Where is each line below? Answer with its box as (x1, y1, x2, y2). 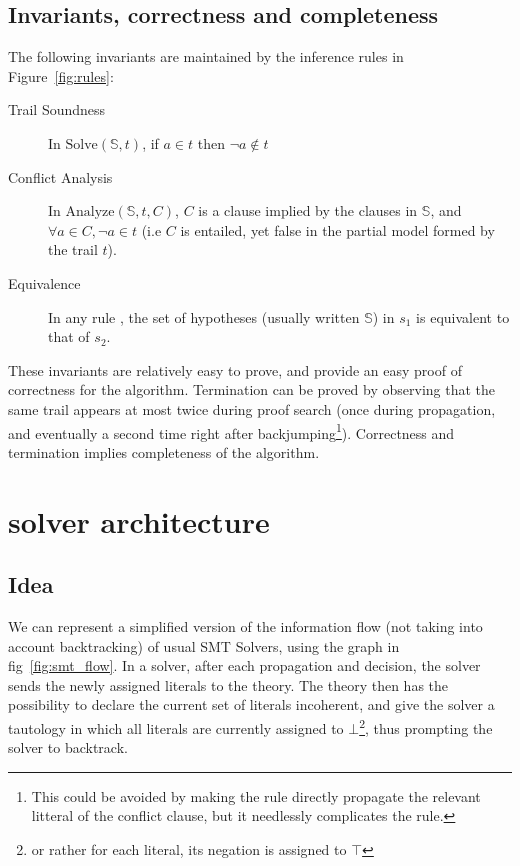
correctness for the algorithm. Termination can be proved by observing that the (8, 379, 496, 400)
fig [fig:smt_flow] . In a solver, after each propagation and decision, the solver (8, 655, 481, 676)
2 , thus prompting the (359, 714, 493, 738)
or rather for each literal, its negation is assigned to (31, 838, 347, 859)
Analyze (65, 205, 115, 220)
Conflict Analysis (8, 166, 113, 187)
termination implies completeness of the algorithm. (8, 441, 320, 462)
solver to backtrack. (8, 737, 128, 758)
